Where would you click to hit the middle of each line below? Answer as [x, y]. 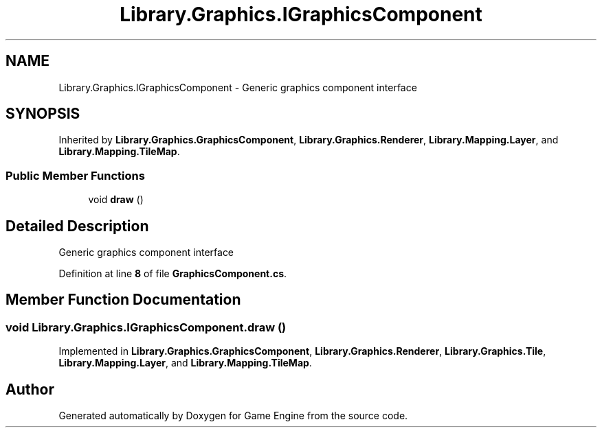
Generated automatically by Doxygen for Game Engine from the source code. [233, 416]
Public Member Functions [75, 175]
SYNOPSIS [43, 114]
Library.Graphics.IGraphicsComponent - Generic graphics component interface [238, 87]
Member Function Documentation [123, 300]
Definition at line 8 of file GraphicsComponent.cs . [173, 274]
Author [30, 389]
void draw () [116, 200]
